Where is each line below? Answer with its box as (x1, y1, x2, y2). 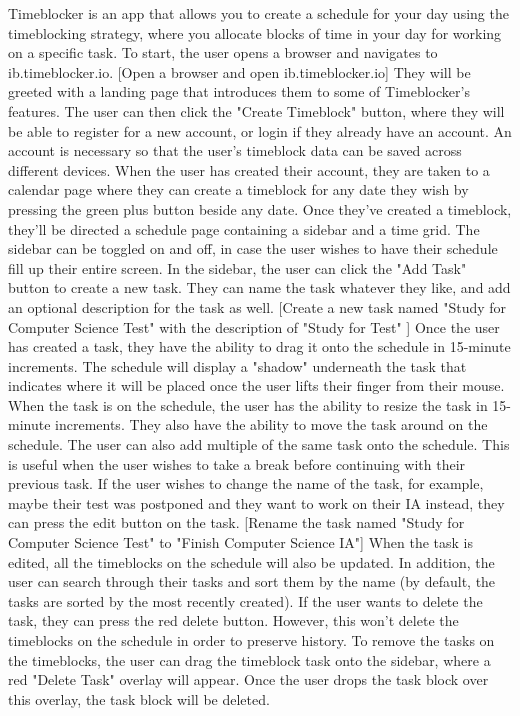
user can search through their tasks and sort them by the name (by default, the (8, 571, 496, 592)
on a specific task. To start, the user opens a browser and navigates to (8, 42, 438, 63)
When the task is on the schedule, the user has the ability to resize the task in (8, 394, 488, 415)
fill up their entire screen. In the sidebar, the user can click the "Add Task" (8, 257, 467, 278)
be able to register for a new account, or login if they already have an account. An (8, 120, 512, 141)
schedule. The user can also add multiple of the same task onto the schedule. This (8, 434, 510, 455)
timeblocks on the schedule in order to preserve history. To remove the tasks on (8, 630, 495, 650)
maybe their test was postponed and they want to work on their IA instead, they (8, 492, 505, 513)
